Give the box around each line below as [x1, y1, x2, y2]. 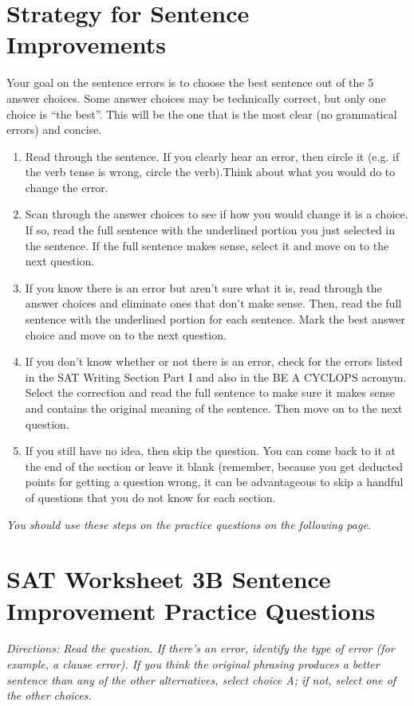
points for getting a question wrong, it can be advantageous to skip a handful [25, 473, 404, 490]
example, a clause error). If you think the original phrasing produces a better [6, 656, 380, 673]
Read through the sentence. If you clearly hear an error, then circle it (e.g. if [25, 147, 400, 164]
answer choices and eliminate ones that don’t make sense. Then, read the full [25, 295, 402, 312]
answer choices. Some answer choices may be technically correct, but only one [6, 89, 386, 106]
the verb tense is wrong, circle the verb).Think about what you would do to [25, 163, 396, 180]
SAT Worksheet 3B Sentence [6, 563, 331, 595]
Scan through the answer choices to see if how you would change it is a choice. [25, 206, 408, 222]
